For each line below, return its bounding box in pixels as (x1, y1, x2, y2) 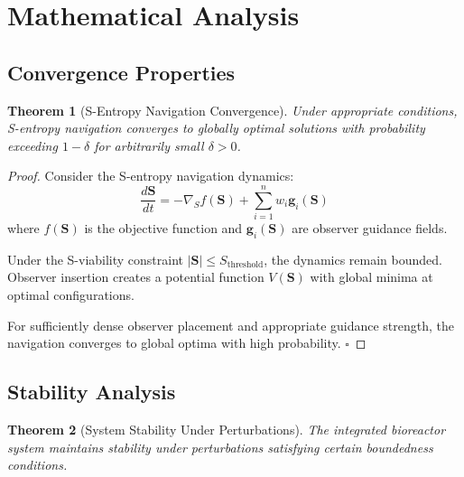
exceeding (7, 136, 58, 154)
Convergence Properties (7, 58, 236, 86)
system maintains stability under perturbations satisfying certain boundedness (7, 437, 433, 456)
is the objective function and (84, 219, 243, 238)
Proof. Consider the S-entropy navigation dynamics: (7, 166, 294, 185)
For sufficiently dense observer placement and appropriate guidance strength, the (7, 315, 455, 334)
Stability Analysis (7, 378, 176, 406)
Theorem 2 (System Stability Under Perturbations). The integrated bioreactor (7, 420, 446, 439)
